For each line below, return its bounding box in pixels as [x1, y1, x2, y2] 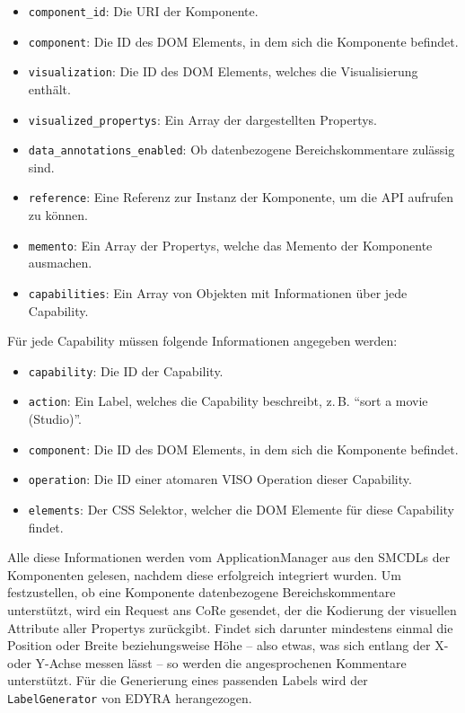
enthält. [28, 79, 71, 98]
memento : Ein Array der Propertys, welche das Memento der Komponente [28, 235, 433, 254]
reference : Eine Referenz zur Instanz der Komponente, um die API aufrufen [28, 188, 454, 207]
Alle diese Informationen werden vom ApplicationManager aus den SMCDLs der [7, 548, 451, 567]
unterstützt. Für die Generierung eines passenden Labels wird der [7, 671, 368, 690]
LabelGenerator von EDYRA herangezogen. [7, 689, 252, 708]
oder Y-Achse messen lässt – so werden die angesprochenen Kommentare [7, 653, 407, 672]
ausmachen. [28, 253, 92, 272]
